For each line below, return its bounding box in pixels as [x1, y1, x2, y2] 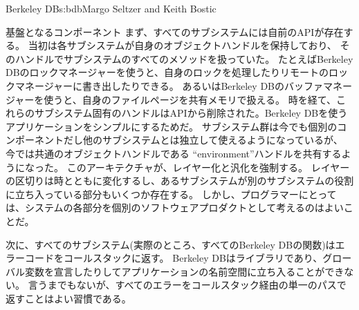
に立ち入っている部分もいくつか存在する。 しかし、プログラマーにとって [6, 186, 337, 201]
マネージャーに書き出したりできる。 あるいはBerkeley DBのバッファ [15, 78, 324, 93]
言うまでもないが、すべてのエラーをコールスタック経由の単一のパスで [28, 278, 347, 292]
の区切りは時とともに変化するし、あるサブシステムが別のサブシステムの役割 [6, 173, 354, 188]
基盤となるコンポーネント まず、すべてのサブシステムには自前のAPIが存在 [6, 24, 344, 39]
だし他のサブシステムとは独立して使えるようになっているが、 [63, 133, 343, 147]
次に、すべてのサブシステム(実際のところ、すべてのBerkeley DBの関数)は [6, 237, 335, 251]
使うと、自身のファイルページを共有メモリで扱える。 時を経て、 [44, 92, 336, 106]
